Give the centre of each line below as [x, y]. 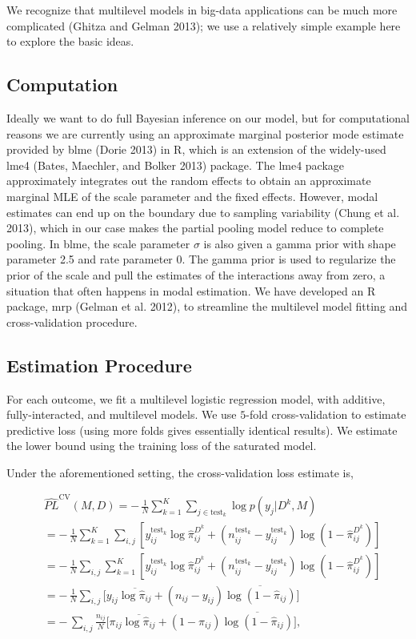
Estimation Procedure [99, 365]
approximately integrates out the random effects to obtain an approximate [189, 181]
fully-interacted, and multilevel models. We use [122, 414]
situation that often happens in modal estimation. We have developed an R [191, 290]
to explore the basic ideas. [70, 41]
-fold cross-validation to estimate [326, 414]
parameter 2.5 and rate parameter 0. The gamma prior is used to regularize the [201, 259]
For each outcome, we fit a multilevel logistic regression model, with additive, [196, 398]
